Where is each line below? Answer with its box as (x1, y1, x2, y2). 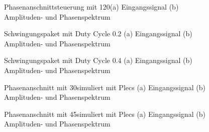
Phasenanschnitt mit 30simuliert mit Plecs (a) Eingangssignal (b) (4, 82, 205, 92)
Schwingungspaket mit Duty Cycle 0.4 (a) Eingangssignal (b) (4, 55, 192, 65)
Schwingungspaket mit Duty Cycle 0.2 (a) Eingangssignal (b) (4, 28, 192, 39)
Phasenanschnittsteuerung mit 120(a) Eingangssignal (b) (4, 2, 179, 12)
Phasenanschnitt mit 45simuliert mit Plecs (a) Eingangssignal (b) (4, 108, 205, 119)
